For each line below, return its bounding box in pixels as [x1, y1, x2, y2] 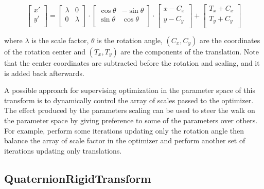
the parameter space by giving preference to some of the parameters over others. [4, 115, 258, 125]
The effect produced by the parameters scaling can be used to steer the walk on [4, 105, 255, 116]
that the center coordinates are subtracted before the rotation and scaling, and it [4, 58, 260, 68]
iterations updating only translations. [4, 145, 122, 156]
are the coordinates [199, 35, 260, 45]
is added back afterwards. [4, 67, 84, 78]
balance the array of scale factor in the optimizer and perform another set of [4, 135, 245, 146]
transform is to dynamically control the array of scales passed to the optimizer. [4, 94, 254, 105]
